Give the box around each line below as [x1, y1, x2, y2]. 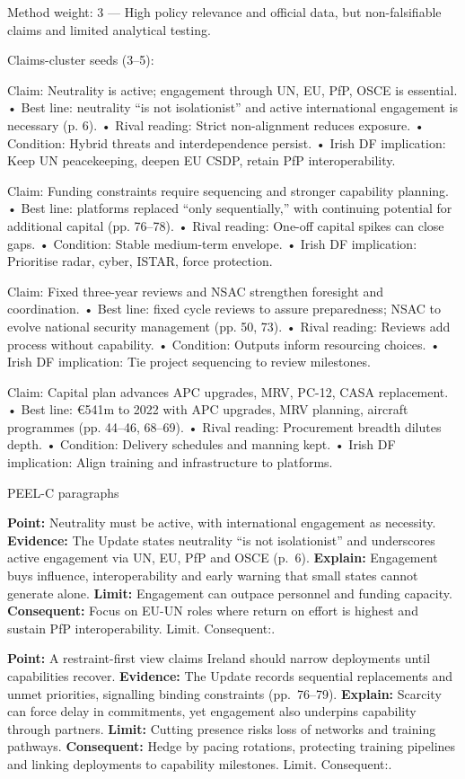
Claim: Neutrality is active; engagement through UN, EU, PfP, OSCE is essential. [7, 80, 458, 99]
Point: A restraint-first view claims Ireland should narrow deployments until [7, 649, 431, 668]
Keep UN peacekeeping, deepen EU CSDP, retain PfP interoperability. [7, 151, 396, 170]
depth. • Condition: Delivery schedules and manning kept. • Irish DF [7, 435, 396, 454]
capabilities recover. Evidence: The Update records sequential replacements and [7, 667, 453, 685]
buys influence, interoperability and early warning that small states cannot [7, 566, 418, 585]
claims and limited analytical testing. [7, 20, 211, 39]
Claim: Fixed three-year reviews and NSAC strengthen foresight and [7, 281, 384, 300]
